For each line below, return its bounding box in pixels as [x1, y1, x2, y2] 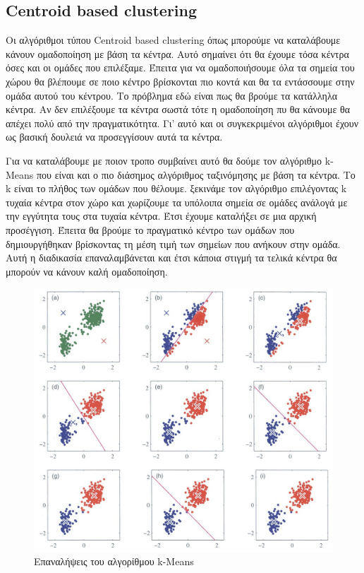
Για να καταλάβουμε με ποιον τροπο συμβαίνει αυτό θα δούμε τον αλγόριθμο [6, 153, 322, 167]
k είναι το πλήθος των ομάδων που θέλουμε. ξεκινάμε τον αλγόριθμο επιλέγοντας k [6, 181, 347, 196]
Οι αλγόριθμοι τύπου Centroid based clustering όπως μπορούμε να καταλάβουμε [6, 33, 341, 47]
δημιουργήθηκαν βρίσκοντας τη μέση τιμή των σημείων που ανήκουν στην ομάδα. [6, 236, 341, 251]
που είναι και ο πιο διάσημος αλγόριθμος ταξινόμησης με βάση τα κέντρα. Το [37, 167, 356, 182]
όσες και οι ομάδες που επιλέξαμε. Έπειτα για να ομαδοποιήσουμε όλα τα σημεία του [6, 60, 355, 75]
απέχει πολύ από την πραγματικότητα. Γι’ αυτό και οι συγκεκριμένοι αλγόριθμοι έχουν [6, 115, 359, 130]
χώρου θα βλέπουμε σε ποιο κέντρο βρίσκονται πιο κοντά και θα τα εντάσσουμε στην [6, 73, 355, 88]
